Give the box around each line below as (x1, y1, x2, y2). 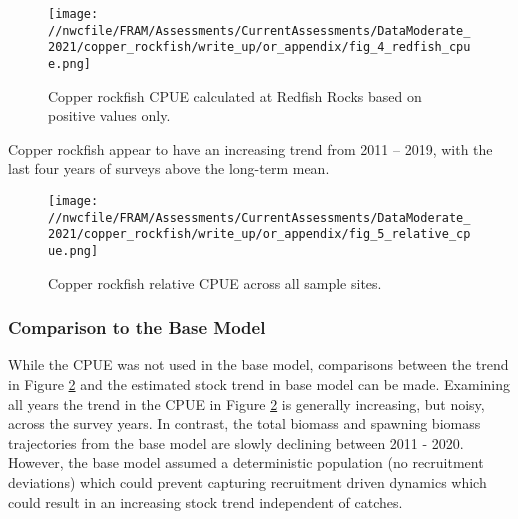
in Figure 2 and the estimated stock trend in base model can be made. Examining (8, 374, 510, 395)
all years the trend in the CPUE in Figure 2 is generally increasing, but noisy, (8, 393, 485, 414)
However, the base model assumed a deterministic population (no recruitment (8, 452, 484, 473)
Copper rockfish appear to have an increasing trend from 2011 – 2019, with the (8, 138, 493, 159)
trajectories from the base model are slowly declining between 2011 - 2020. (8, 432, 464, 453)
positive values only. (48, 105, 171, 126)
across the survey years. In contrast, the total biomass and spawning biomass (8, 413, 481, 434)
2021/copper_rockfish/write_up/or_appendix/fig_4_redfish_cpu (48, 40, 471, 55)
